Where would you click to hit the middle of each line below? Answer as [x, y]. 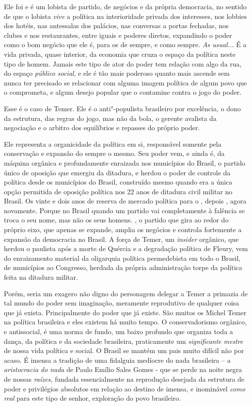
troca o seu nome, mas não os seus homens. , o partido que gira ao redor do [116, 220]
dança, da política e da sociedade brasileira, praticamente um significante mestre [124, 341]
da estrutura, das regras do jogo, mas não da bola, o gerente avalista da [110, 118]
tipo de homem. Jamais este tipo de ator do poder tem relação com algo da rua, [123, 63]
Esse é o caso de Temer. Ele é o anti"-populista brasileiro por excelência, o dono [122, 108]
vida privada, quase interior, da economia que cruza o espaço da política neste [120, 54]
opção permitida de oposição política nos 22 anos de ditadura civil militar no [118, 191]
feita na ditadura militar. [41, 277]
